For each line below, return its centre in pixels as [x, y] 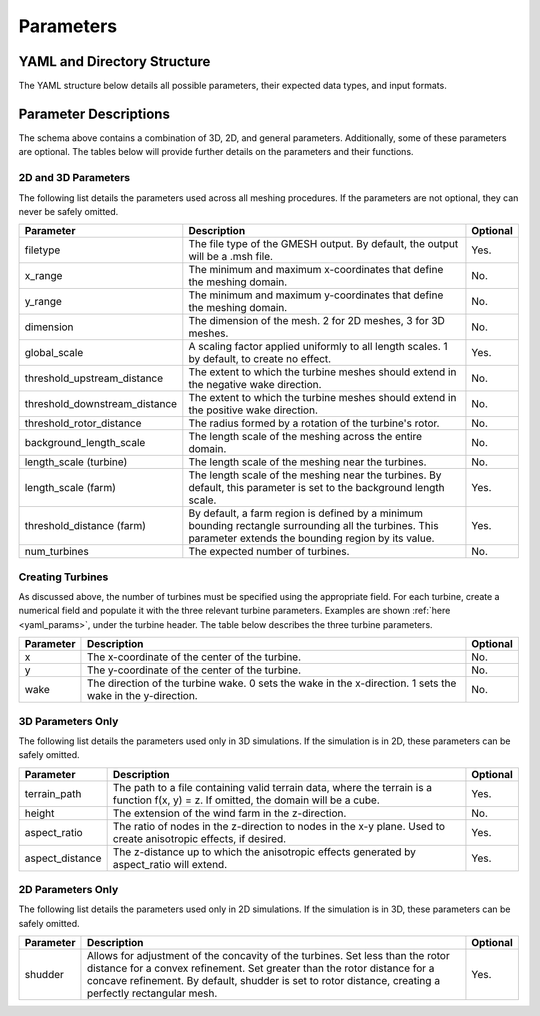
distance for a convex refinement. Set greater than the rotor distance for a [260, 968]
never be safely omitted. [68, 211]
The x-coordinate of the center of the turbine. [194, 657]
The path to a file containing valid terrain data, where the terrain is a [272, 787]
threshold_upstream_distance [94, 378]
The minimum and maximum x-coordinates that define [316, 270]
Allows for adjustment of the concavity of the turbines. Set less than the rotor [268, 956]
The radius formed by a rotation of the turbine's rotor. [314, 423]
